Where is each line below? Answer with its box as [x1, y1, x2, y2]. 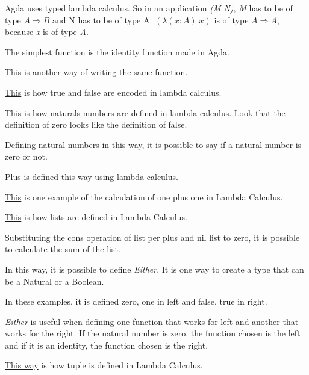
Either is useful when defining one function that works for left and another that [5, 315, 299, 327]
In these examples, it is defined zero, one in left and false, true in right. [5, 295, 267, 308]
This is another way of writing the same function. [5, 66, 188, 78]
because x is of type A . [5, 25, 89, 38]
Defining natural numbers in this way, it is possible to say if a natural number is [5, 138, 302, 150]
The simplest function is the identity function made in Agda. [5, 45, 229, 58]
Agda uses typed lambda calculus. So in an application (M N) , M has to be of [5, 2, 293, 14]
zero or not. [5, 150, 48, 163]
